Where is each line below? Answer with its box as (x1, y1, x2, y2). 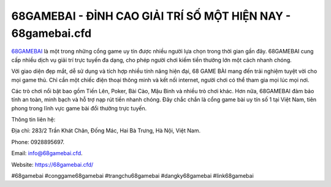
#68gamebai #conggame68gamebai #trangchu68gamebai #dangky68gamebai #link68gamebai (11, 172, 254, 180)
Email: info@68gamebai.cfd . (11, 150, 83, 157)
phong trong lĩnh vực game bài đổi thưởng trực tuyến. (11, 104, 147, 112)
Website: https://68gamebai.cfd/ (11, 161, 94, 168)
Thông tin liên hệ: (11, 116, 56, 123)
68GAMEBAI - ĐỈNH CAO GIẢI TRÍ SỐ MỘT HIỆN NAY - (11, 9, 291, 23)
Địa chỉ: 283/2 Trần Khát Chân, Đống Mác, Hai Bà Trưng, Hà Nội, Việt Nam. (11, 127, 201, 134)
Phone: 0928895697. (11, 138, 64, 145)
